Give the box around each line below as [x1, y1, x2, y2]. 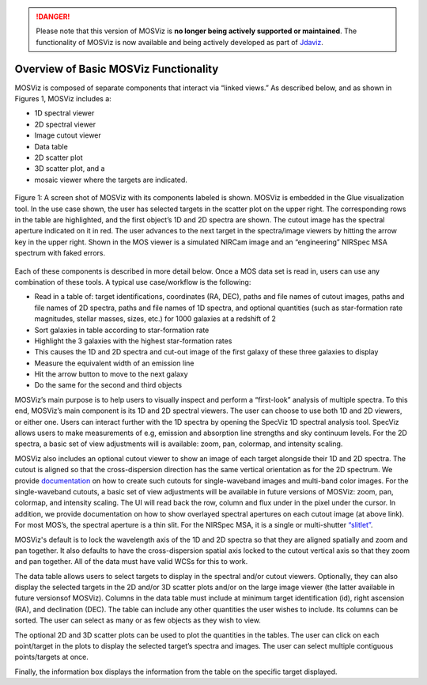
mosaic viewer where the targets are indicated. [34, 175, 187, 184]
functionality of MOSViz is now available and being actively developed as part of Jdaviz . [36, 37, 323, 47]
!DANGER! [36, 12, 70, 21]
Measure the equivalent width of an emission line [34, 358, 195, 368]
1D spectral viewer [34, 108, 95, 118]
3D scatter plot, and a [34, 164, 105, 173]
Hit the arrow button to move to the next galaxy [34, 369, 189, 379]
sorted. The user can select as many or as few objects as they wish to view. [14, 615, 261, 625]
